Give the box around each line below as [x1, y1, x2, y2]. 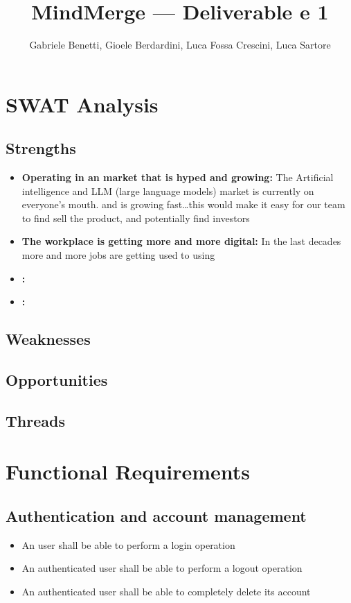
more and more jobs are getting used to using [21, 248, 215, 262]
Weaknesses [6, 328, 91, 350]
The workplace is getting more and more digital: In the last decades [21, 234, 341, 248]
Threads [6, 409, 65, 431]
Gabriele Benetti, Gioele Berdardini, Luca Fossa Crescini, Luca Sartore [29, 37, 331, 52]
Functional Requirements [6, 457, 250, 486]
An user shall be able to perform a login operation [21, 537, 235, 552]
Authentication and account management [6, 504, 307, 526]
